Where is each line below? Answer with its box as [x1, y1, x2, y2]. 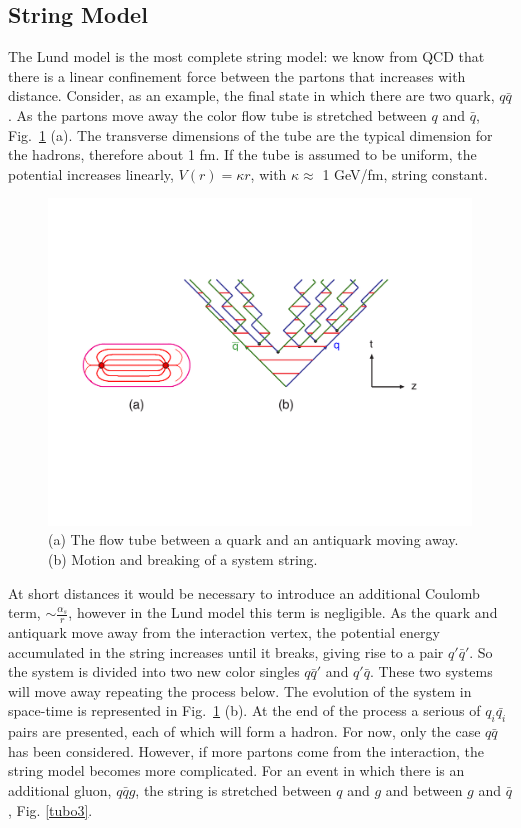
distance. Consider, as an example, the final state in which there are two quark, [8, 85, 495, 106]
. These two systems [369, 661, 493, 682]
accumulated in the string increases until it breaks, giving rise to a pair [8, 641, 444, 662]
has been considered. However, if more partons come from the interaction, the [8, 740, 485, 761]
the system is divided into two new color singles [8, 661, 300, 682]
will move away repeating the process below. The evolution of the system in [8, 680, 472, 701]
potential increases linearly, [8, 163, 174, 184]
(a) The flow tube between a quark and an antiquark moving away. [48, 529, 459, 550]
